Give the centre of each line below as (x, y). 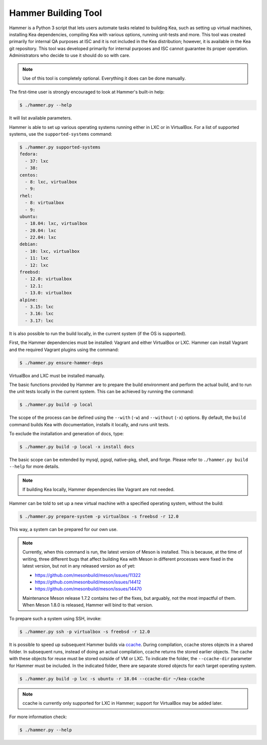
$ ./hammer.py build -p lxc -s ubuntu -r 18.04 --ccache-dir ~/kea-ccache (112, 679)
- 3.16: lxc (39, 314)
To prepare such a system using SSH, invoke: (55, 619)
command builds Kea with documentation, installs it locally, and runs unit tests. (89, 424)
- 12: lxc (37, 265)
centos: (29, 175)
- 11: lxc (37, 258)
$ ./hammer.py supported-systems (60, 147)
